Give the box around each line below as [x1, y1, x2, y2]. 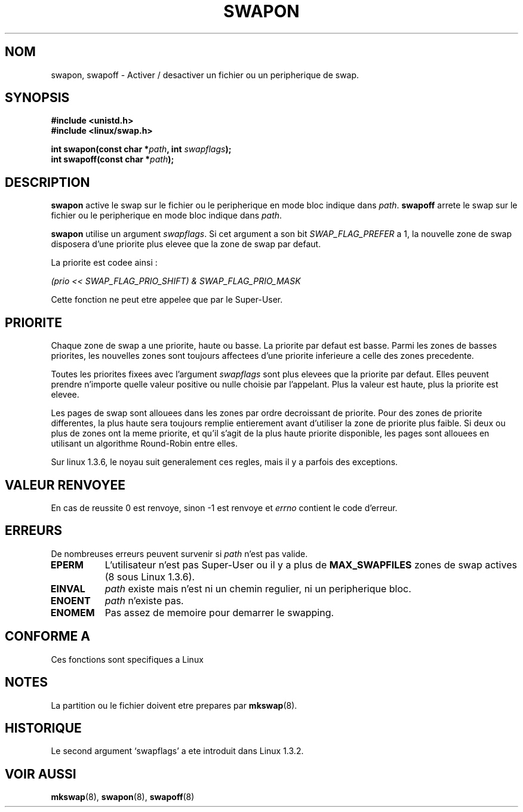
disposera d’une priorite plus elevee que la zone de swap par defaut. [51, 239, 321, 250]
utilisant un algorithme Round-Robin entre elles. [51, 438, 238, 449]
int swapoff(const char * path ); [51, 154, 174, 165]
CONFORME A [5, 629, 90, 644]
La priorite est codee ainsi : [51, 257, 158, 268]
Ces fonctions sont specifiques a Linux [51, 654, 204, 665]
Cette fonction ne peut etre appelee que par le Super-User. [51, 294, 283, 305]
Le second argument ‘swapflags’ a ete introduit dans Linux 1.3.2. [51, 746, 304, 756]
